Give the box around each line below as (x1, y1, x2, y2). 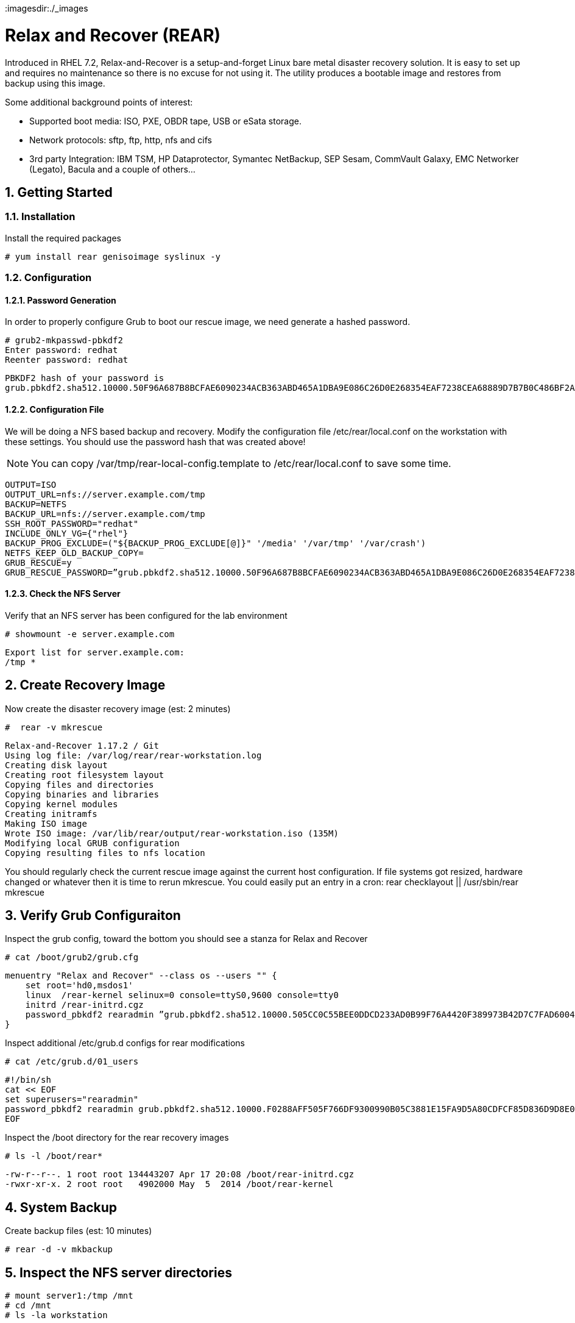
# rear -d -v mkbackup (5, 1244, 113, 1255)
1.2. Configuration (5, 271, 92, 284)
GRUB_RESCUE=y (5, 557, 72, 568)
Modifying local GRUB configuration (5, 838, 180, 848)
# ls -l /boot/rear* (5, 1151, 103, 1161)
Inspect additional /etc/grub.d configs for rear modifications (5, 1038, 245, 1049)
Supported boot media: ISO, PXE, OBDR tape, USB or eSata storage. (29, 115, 302, 126)
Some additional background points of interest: (5, 96, 193, 107)
